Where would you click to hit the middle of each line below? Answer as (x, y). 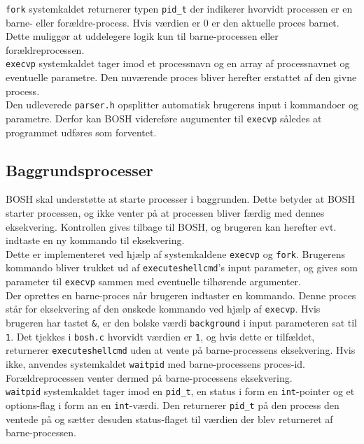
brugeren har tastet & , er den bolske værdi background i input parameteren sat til (182, 322)
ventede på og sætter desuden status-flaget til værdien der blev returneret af (169, 418)
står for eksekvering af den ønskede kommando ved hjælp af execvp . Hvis (163, 309)
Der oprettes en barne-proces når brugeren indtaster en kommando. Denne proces (181, 295)
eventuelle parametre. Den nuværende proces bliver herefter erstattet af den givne (181, 77)
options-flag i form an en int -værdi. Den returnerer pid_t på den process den (173, 404)
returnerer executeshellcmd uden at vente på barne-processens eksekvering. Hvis (181, 350)
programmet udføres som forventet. (81, 132)
